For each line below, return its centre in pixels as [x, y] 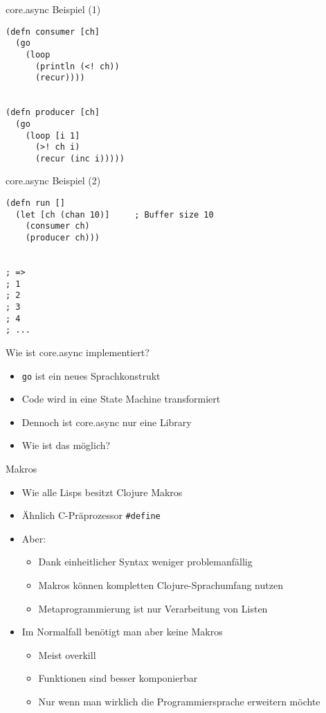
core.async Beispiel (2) [53, 181]
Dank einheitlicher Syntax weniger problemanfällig [145, 562]
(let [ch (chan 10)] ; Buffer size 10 [115, 214]
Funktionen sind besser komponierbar [118, 678]
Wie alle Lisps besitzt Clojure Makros [102, 492]
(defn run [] [35, 203]
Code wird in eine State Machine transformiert [121, 399]
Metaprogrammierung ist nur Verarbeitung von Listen [153, 608]
